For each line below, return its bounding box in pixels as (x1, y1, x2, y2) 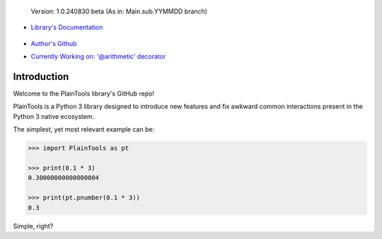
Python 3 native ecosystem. (13, 112, 95, 120)
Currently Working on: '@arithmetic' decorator (30, 52, 166, 61)
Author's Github (30, 39, 77, 47)
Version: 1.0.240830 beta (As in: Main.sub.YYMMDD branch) (30, 7, 208, 16)
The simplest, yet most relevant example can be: (13, 125, 155, 134)
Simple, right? (13, 221, 54, 230)
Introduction (13, 71, 69, 83)
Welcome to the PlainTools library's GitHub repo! (13, 89, 155, 98)
